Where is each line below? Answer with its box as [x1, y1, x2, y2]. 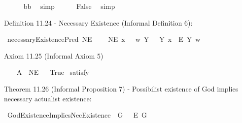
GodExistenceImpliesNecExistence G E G [7, 110, 147, 120]
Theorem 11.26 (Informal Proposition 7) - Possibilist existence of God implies [4, 83, 239, 93]
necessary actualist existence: [4, 93, 92, 103]
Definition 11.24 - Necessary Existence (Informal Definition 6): [4, 17, 193, 28]
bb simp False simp [23, 1, 115, 11]
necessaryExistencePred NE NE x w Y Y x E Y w [7, 34, 201, 44]
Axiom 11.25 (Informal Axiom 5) [4, 50, 104, 61]
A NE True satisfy [16, 67, 89, 77]
